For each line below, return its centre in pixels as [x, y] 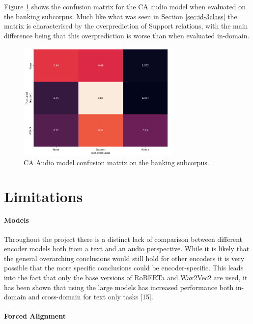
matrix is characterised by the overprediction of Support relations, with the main [126, 26]
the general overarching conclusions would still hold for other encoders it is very [124, 258]
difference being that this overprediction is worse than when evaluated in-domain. [127, 35]
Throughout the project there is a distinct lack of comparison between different [123, 239]
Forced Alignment [35, 316]
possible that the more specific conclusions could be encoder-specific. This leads [124, 268]
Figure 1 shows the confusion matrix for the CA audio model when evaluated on [125, 6]
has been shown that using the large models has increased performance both [119, 287]
